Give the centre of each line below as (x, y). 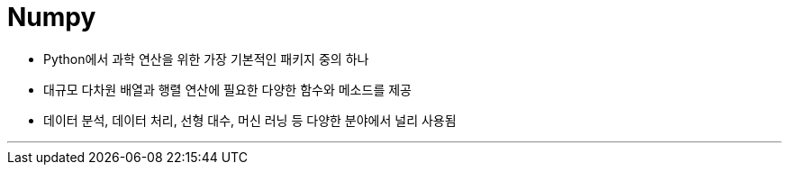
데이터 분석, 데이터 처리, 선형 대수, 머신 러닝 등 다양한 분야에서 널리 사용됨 (250, 120)
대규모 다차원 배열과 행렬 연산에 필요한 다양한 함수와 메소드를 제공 (227, 89)
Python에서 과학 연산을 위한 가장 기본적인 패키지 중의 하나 (206, 59)
